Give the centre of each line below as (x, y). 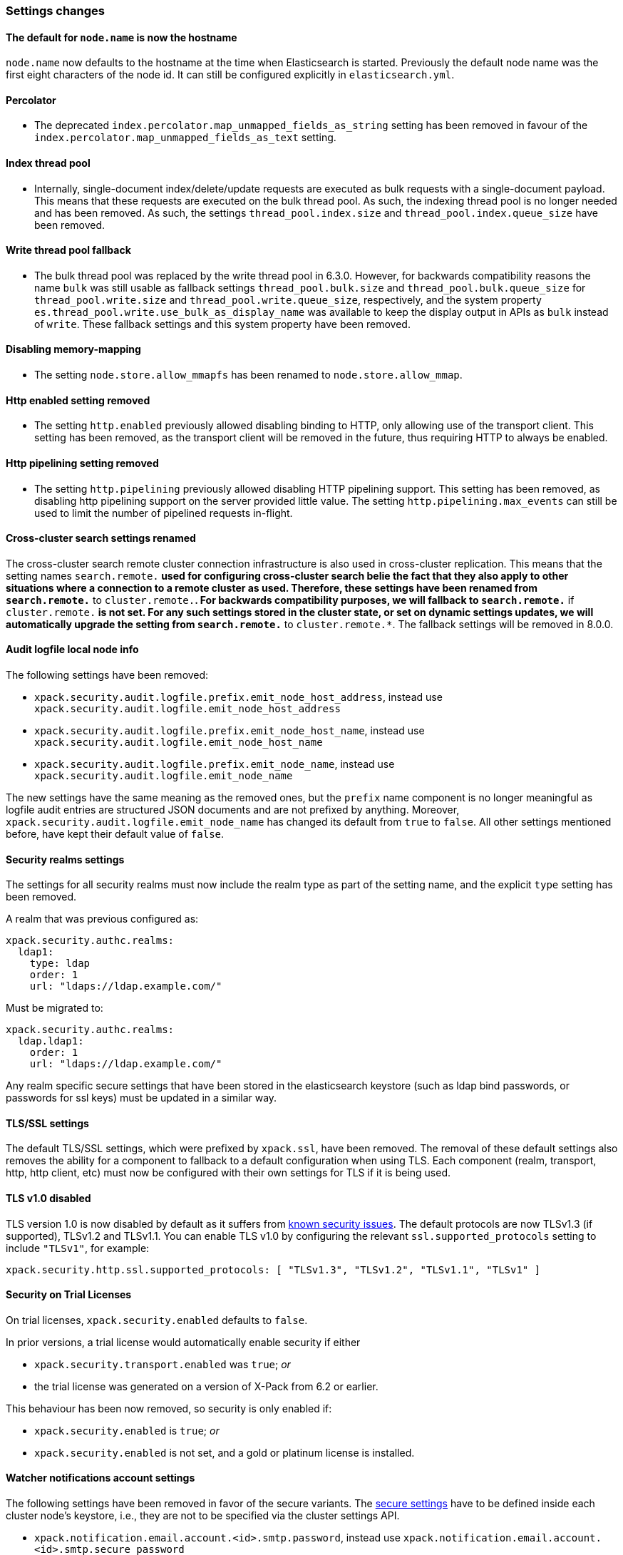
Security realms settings (65, 859)
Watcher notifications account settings (101, 1478)
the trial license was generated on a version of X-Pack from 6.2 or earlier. (206, 1386)
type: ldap (60, 964)
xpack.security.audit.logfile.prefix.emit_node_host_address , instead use (238, 697)
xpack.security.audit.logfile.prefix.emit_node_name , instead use (215, 764)
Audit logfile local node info (72, 650)
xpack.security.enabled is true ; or (127, 1430)
